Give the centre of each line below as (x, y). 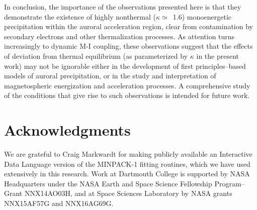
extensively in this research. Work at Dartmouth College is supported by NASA (127, 174)
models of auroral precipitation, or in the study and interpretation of (110, 76)
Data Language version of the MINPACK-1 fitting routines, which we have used (127, 164)
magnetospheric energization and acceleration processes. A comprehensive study (127, 85)
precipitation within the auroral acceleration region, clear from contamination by (128, 26)
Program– (230, 183)
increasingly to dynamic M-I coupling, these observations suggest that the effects (128, 46)
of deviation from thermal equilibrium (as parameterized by (96, 56)
